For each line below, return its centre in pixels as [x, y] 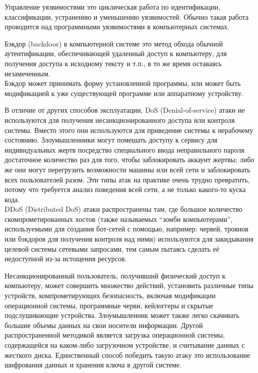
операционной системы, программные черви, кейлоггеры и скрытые [109, 305]
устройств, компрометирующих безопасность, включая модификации [110, 295]
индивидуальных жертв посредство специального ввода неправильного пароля [124, 149]
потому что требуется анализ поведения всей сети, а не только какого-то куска [125, 189]
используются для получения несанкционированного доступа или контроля [120, 120]
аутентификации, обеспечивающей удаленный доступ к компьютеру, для [116, 53]
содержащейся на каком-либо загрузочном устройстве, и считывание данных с [125, 345]
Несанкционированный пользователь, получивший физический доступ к [115, 275]
